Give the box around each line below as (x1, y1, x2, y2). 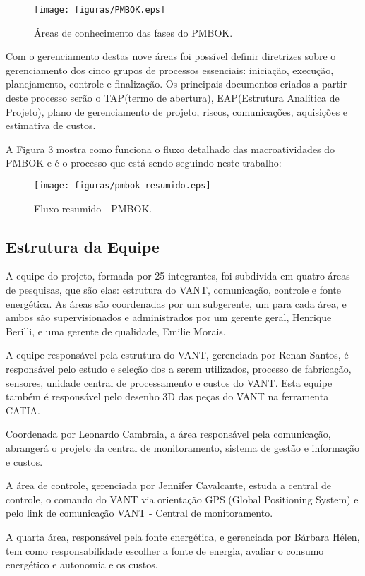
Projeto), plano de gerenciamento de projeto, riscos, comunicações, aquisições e (6, 104, 348, 119)
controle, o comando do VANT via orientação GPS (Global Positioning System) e (6, 491, 359, 506)
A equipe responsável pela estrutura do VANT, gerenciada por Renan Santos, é (6, 347, 349, 362)
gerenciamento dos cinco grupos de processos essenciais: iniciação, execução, (6, 62, 334, 77)
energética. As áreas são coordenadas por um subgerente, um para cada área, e (6, 296, 347, 311)
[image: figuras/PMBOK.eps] (34, 5, 166, 15)
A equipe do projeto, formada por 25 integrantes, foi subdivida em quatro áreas (6, 268, 350, 283)
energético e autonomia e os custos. (6, 557, 158, 572)
